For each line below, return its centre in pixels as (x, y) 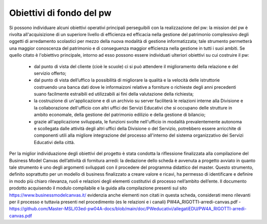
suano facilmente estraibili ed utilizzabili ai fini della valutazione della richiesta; (114, 94)
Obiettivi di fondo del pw (60, 13)
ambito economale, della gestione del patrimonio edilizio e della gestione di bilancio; (120, 115)
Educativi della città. (54, 142)
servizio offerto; (50, 73)
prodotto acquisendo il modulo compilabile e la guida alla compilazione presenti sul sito (98, 188)
